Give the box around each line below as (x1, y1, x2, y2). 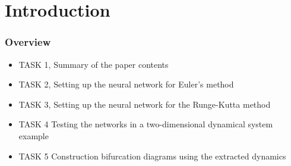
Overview (5, 35, 51, 49)
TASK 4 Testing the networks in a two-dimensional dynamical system (18, 118, 273, 130)
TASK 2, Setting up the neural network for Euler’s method (18, 78, 234, 90)
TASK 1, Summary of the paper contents (18, 58, 169, 70)
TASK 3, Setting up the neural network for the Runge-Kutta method (18, 98, 271, 110)
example (18, 129, 49, 142)
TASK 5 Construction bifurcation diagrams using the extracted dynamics (18, 149, 286, 162)
